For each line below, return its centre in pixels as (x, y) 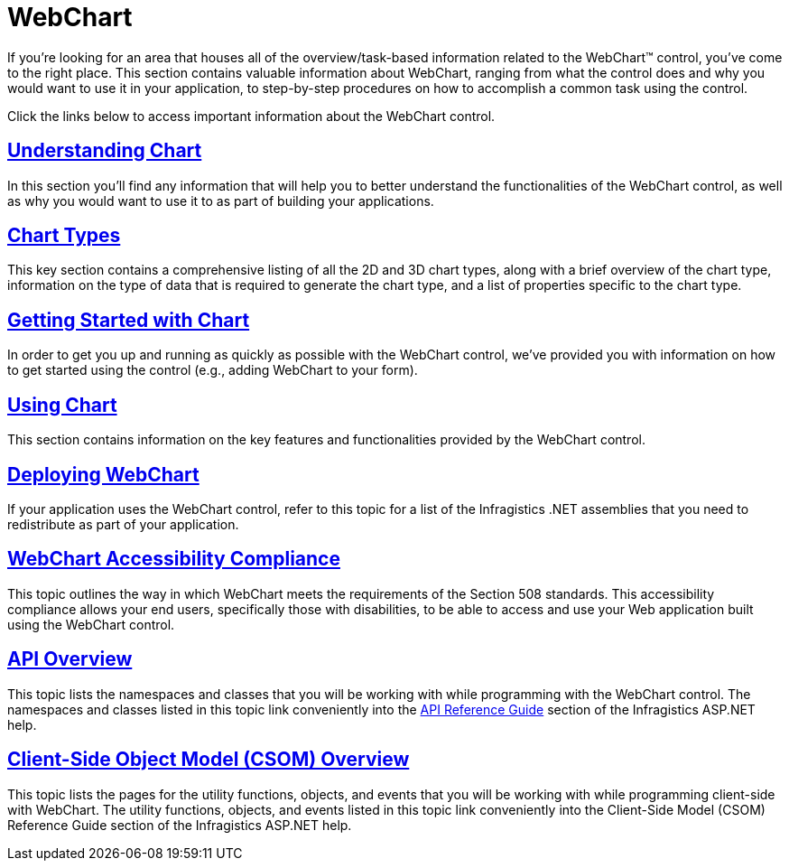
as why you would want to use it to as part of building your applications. (221, 201)
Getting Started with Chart (129, 320)
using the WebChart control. (91, 624)
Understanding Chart (105, 151)
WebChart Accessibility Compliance (174, 559)
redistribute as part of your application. (123, 524)
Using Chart (62, 405)
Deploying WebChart (103, 474)
